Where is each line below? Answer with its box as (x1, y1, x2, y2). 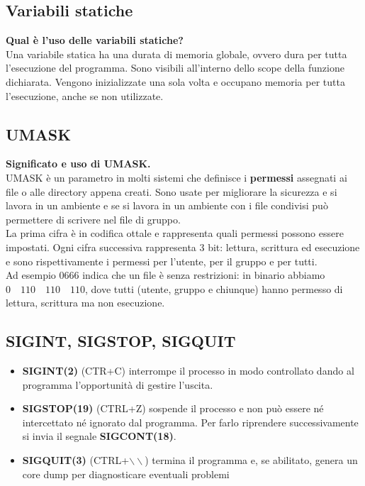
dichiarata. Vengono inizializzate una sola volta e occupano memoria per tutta (6, 74, 345, 89)
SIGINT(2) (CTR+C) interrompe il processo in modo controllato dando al (22, 363, 354, 378)
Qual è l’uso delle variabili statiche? (6, 33, 184, 48)
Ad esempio (6, 267, 56, 282)
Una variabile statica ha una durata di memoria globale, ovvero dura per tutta (6, 46, 347, 61)
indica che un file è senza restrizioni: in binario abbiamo (82, 267, 325, 282)
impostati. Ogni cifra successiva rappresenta (6, 239, 196, 254)
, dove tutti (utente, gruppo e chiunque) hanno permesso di (85, 281, 343, 296)
